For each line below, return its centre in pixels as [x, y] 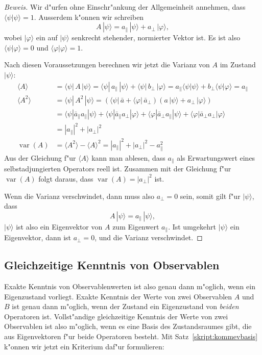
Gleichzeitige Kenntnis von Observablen [112, 265]
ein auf [47, 37]
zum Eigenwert [136, 226]
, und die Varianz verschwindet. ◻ [149, 237]
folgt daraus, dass [66, 178]
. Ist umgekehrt [192, 226]
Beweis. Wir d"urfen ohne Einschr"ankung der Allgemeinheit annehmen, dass [125, 7]
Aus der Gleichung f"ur [40, 157]
